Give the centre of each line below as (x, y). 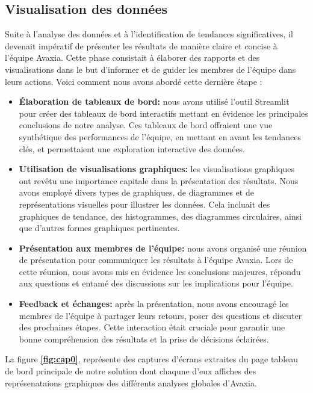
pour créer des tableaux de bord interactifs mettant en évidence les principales (163, 113)
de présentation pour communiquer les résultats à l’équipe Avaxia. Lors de (156, 260)
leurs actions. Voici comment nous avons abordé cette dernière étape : (134, 81)
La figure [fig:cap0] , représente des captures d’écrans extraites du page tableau (152, 359)
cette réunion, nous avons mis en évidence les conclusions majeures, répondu (160, 271)
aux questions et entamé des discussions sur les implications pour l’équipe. (156, 283)
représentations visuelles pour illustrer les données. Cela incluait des (144, 204)
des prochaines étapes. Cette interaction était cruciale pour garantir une (152, 327)
